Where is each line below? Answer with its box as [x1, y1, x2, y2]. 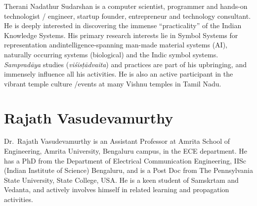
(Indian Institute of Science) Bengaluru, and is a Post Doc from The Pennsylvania [4, 165, 254, 175]
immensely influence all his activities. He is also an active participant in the [4, 69, 233, 79]
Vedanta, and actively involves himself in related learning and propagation [4, 184, 229, 195]
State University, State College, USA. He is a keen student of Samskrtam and [4, 174, 239, 185]
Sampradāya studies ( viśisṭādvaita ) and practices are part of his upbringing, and [4, 59, 247, 69]
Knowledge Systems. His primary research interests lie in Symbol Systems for [4, 30, 238, 40]
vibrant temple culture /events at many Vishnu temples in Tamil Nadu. [4, 78, 221, 88]
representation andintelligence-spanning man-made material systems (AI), [4, 40, 227, 50]
